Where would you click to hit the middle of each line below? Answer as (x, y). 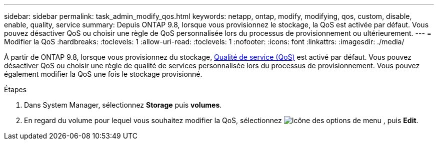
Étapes (15, 89)
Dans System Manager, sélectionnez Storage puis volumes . (123, 105)
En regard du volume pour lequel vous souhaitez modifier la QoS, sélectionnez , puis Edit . (221, 120)
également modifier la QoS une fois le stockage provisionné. (103, 74)
